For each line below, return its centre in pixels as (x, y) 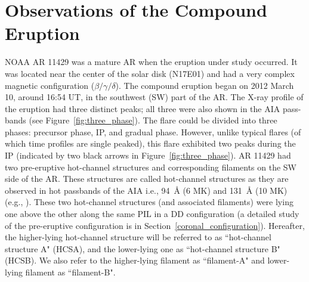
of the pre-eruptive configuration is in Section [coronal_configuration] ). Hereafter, (155, 225)
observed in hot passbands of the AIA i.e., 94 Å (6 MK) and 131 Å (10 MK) (146, 190)
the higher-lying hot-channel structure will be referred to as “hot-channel (138, 237)
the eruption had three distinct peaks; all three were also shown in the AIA (143, 108)
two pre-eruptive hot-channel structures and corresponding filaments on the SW (151, 167)
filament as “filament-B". (70, 272)
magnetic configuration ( (50, 85)
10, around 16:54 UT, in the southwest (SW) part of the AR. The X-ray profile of (154, 97)
